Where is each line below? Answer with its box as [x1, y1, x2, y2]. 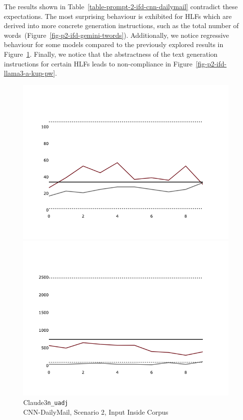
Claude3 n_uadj [23, 397, 68, 407]
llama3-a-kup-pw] [4, 68, 55, 78]
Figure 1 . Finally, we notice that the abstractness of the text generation [4, 48, 218, 59]
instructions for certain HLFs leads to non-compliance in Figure [4, 58, 193, 68]
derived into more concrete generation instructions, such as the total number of [4, 20, 239, 31]
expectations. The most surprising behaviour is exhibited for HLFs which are [4, 11, 232, 21]
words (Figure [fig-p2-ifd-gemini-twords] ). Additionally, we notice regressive [4, 30, 229, 40]
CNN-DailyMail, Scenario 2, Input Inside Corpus [23, 406, 168, 417]
